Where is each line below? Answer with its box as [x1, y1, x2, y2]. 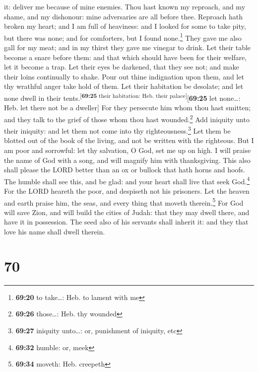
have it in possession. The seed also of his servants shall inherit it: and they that [4, 217, 249, 227]
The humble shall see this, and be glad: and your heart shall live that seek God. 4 [4, 174, 250, 186]
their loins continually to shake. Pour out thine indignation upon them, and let [4, 71, 244, 81]
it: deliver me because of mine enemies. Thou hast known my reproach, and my [4, 1, 246, 11]
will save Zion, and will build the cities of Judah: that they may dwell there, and [4, 207, 250, 217]
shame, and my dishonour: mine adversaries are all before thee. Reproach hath [4, 11, 243, 21]
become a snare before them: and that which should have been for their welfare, [4, 52, 247, 62]
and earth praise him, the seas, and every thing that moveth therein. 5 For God [4, 196, 244, 208]
